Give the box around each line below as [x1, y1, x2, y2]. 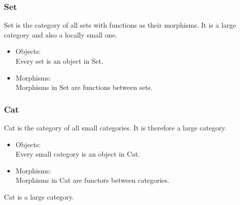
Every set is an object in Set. [15, 56, 104, 66]
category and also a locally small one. [4, 29, 118, 40]
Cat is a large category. [4, 191, 74, 202]
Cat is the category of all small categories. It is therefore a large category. [4, 123, 227, 132]
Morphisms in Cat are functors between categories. [15, 175, 169, 185]
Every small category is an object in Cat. [15, 149, 140, 159]
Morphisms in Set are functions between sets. [15, 82, 153, 92]
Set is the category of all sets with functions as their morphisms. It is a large [4, 20, 236, 30]
